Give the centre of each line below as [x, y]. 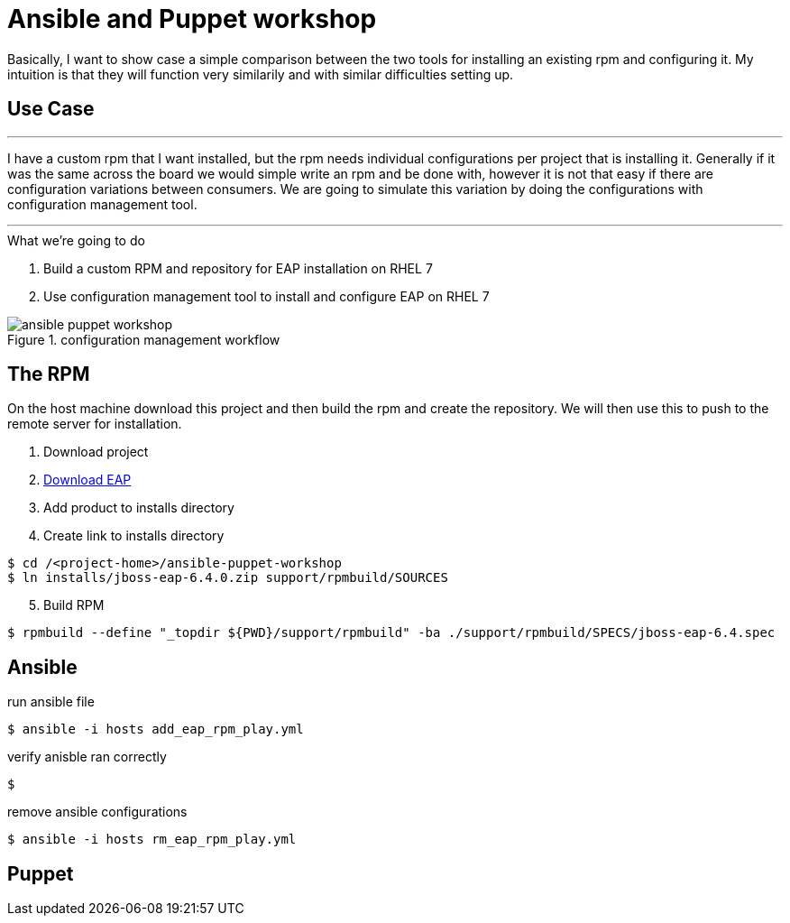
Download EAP [87, 480]
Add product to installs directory [139, 508]
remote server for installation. [95, 424]
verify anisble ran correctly [87, 757]
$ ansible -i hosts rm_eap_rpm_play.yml [152, 840]
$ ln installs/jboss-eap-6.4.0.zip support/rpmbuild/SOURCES [228, 578]
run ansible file [51, 702]
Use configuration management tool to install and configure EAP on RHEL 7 [266, 296]
